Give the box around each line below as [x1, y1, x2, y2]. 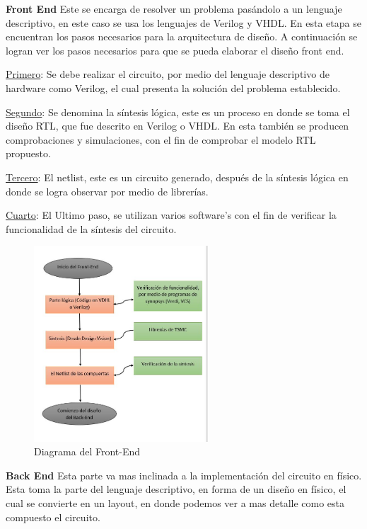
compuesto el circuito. [6, 509, 100, 524]
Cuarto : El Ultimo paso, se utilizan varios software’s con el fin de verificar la [6, 207, 337, 222]
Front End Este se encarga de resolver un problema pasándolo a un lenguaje [6, 1, 342, 16]
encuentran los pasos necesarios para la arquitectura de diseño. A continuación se [6, 29, 358, 44]
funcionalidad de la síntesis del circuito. [6, 221, 177, 236]
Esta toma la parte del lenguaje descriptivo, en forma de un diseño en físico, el [6, 482, 346, 496]
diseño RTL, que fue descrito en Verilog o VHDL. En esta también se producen [6, 118, 349, 133]
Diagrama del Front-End [34, 444, 141, 459]
